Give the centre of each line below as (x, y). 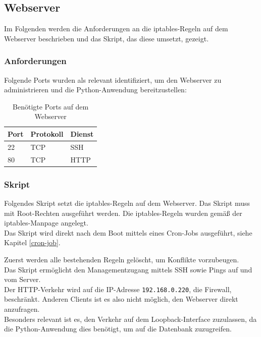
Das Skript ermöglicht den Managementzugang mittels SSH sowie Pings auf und (128, 269)
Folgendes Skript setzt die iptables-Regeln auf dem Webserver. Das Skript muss (127, 203)
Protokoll (47, 133)
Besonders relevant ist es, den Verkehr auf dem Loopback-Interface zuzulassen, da (130, 319)
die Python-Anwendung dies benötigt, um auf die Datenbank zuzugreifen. (118, 329)
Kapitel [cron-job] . (32, 242)
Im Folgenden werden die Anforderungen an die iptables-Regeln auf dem (116, 29)
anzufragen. (22, 308)
